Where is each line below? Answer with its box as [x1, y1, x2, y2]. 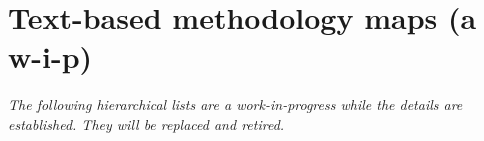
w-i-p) [8, 36, 93, 77]
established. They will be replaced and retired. [8, 113, 285, 134]
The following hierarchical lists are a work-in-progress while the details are [8, 94, 463, 115]
